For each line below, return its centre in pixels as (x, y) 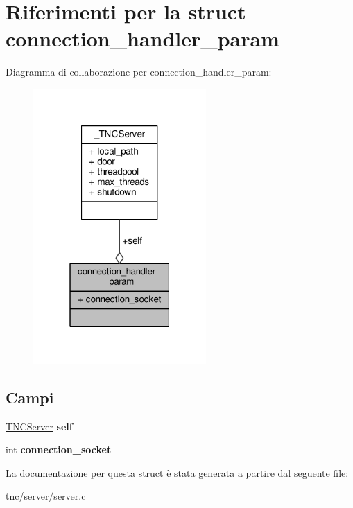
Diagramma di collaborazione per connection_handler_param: (139, 72)
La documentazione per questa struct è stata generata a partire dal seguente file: (177, 472)
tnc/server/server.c (46, 496)
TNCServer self (39, 426)
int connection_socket (59, 449)
